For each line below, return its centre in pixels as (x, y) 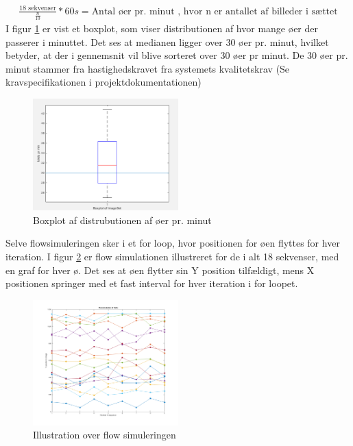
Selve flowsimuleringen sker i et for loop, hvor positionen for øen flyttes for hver (173, 243)
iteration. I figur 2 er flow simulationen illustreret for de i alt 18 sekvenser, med (172, 256)
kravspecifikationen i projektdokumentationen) (104, 82)
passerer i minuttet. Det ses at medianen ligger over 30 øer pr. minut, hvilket (167, 41)
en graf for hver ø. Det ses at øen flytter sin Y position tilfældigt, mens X (160, 270)
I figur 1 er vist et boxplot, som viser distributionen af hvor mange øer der (162, 28)
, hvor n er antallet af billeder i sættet (258, 11)
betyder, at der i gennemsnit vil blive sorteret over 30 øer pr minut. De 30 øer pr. (177, 55)
